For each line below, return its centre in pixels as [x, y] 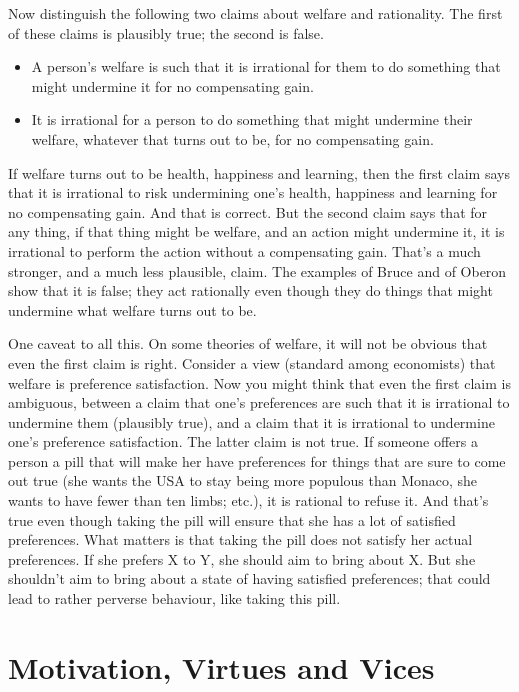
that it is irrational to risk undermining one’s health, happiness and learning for [253, 192]
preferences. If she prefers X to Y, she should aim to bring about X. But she [242, 558]
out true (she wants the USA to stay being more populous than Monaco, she [243, 480]
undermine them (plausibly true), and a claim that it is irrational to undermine [251, 421]
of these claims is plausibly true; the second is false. [166, 32]
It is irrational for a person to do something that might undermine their [252, 119]
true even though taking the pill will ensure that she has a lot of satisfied [232, 519]
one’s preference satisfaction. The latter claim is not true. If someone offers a [243, 441]
